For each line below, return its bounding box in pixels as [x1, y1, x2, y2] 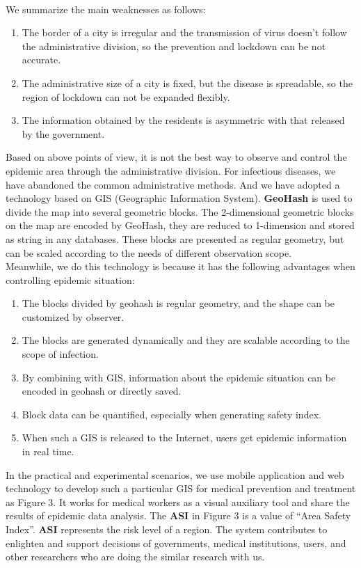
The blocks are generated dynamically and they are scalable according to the [22, 333, 350, 347]
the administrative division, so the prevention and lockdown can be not [22, 38, 326, 53]
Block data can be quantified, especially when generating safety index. [22, 407, 321, 421]
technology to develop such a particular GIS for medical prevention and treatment [6, 481, 356, 496]
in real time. [22, 444, 74, 459]
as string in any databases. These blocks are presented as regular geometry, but [6, 231, 344, 246]
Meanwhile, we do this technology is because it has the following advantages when [6, 259, 355, 274]
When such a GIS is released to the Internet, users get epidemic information [22, 430, 347, 445]
